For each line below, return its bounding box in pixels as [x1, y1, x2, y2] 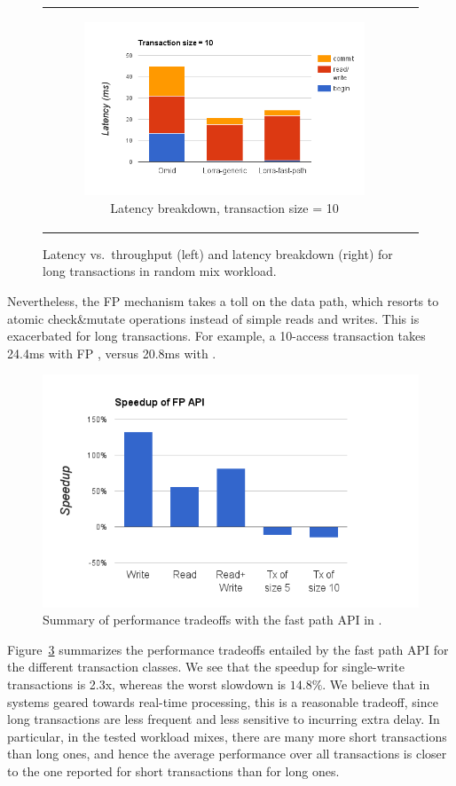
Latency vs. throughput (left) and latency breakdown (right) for [43, 244, 393, 263]
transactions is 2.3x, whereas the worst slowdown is [7, 674, 287, 693]
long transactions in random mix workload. [43, 262, 277, 280]
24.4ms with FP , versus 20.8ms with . [7, 343, 216, 362]
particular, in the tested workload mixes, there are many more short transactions [7, 727, 447, 745]
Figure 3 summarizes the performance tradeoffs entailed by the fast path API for [7, 640, 449, 658]
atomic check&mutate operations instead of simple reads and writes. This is [7, 309, 420, 327]
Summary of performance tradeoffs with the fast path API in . [43, 610, 382, 629]
